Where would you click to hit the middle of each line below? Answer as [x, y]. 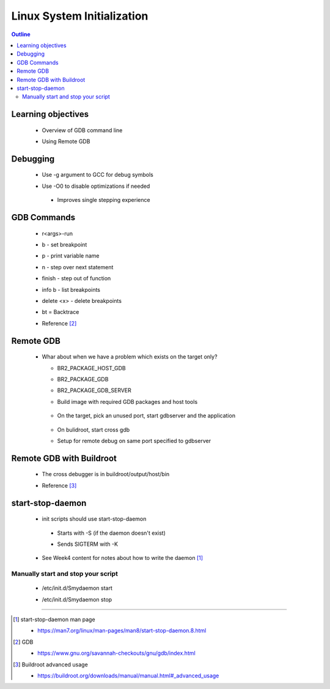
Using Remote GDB [66, 141]
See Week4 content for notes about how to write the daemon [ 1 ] [123, 558]
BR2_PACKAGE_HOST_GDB [91, 368]
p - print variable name [71, 256]
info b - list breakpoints [71, 289]
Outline [21, 34]
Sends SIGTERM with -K [88, 544]
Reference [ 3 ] [59, 485]
